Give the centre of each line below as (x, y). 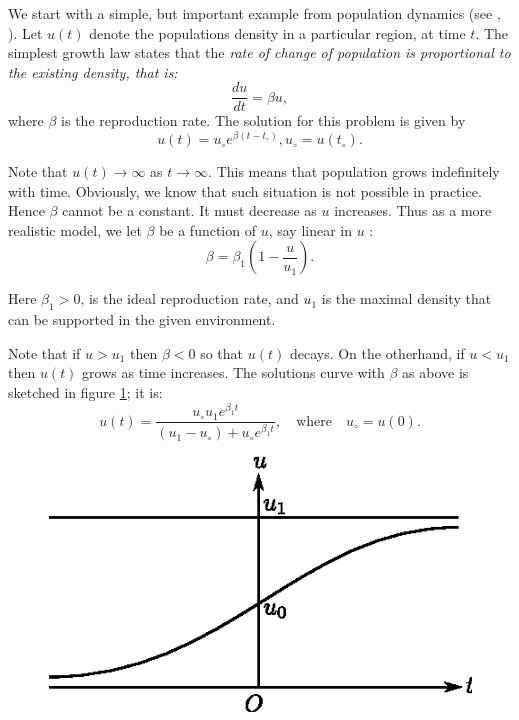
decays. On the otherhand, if (377, 352)
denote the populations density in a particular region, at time (277, 32)
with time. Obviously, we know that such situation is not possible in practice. (245, 190)
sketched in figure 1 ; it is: (85, 392)
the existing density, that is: (93, 71)
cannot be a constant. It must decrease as (189, 210)
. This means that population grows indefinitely (354, 171)
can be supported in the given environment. (142, 319)
